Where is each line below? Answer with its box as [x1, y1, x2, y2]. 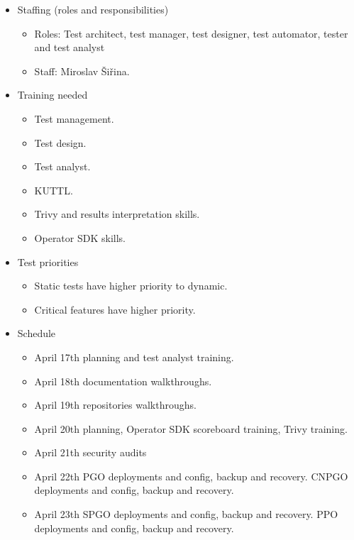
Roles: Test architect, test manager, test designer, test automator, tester [34, 26, 348, 40]
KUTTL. [34, 182, 73, 197]
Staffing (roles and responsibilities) [17, 2, 169, 16]
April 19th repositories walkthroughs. [34, 397, 197, 412]
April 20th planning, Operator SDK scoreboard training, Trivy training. [34, 421, 348, 436]
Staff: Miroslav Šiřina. [34, 63, 130, 78]
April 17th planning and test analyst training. [34, 349, 234, 364]
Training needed [17, 87, 88, 102]
